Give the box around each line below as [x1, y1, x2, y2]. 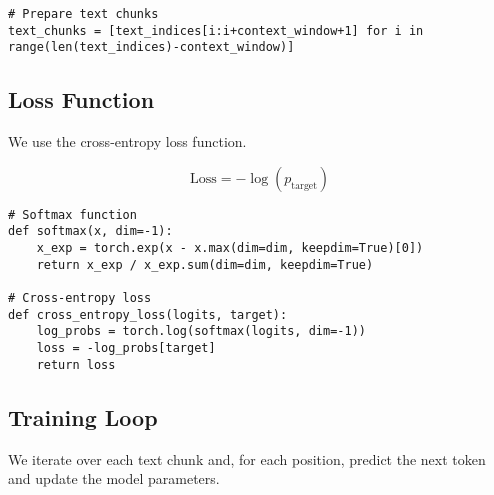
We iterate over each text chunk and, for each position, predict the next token [8, 448, 486, 469]
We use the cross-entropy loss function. [8, 131, 247, 152]
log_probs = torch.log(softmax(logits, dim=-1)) [36, 324, 366, 339]
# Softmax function [8, 207, 137, 222]
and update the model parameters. [8, 468, 220, 489]
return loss [36, 357, 116, 372]
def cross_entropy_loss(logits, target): [8, 307, 288, 322]
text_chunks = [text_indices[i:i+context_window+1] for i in [8, 23, 424, 38]
